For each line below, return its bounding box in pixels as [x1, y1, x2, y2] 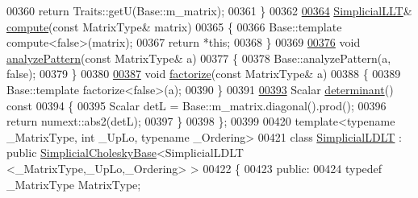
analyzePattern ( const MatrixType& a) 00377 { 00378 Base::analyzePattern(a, [6, 49, 391, 66]
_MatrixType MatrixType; [6, 175, 141, 192]
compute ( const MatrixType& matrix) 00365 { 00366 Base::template [6, 18, 342, 35]
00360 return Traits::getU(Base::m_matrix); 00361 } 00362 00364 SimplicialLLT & [6, 2, 412, 19]
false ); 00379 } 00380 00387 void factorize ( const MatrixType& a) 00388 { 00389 [6, 65, 401, 82]
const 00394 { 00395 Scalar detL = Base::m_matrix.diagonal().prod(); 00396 [6, 97, 387, 113]
